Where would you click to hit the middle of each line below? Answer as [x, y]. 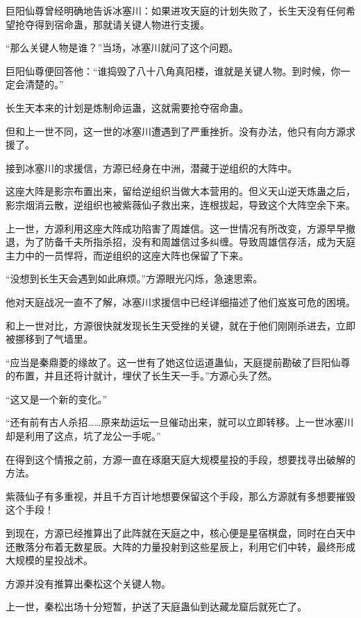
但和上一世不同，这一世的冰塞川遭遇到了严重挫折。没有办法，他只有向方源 [176, 131]
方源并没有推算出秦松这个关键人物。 [88, 583]
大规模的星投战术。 [49, 560]
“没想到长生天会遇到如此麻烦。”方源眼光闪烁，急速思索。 [134, 278]
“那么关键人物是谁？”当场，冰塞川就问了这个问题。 [122, 48]
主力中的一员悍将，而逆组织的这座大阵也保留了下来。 [127, 255]
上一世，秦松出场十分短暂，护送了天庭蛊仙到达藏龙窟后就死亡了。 [156, 607]
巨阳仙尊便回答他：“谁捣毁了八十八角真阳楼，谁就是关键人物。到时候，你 [173, 70]
